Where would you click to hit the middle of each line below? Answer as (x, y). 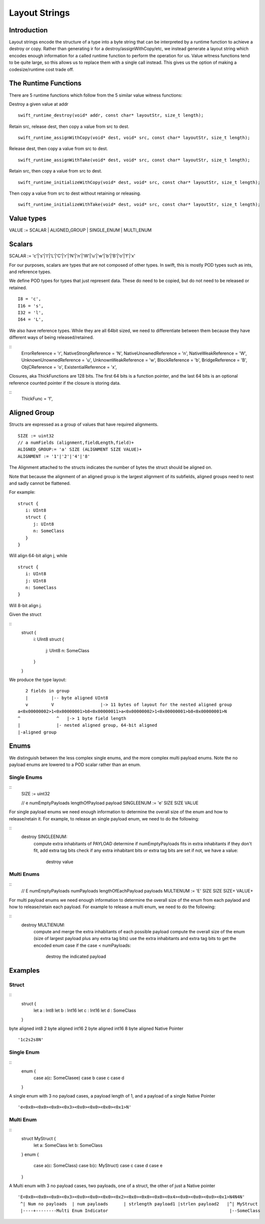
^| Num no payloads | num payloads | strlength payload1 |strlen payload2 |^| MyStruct (139, 1204)
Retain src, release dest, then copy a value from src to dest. (69, 126)
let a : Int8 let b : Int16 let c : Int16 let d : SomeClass (85, 1011)
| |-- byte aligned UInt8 (67, 698)
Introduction (28, 30)
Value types (28, 218)
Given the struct (25, 614)
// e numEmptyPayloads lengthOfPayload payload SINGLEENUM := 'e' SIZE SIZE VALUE (110, 803)
